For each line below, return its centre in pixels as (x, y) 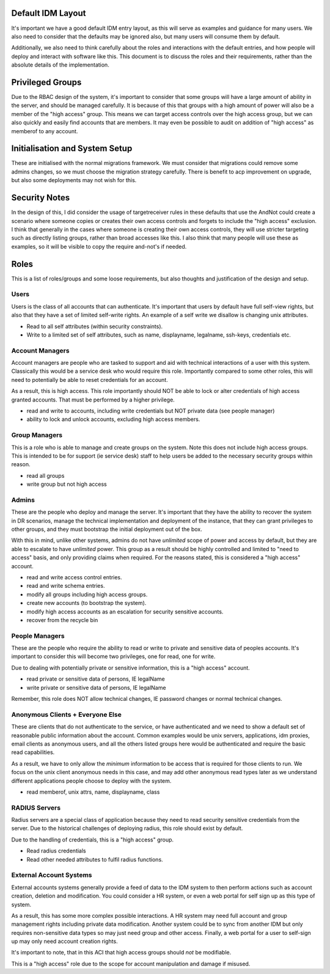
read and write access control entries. (74, 577)
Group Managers (37, 435)
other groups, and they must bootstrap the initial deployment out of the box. (107, 529)
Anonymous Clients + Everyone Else (66, 714)
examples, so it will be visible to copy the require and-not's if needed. (99, 246)
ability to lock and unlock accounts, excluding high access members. (113, 419)
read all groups (46, 475)
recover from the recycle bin (62, 620)
